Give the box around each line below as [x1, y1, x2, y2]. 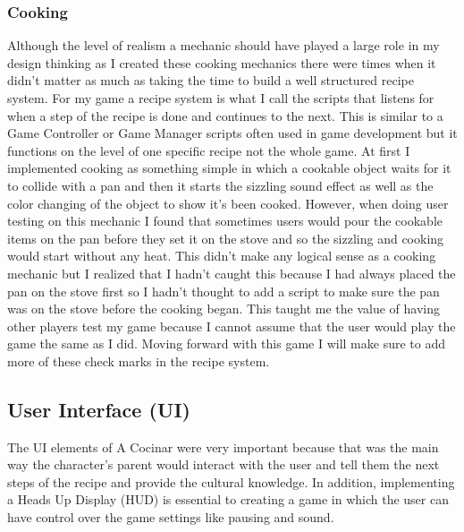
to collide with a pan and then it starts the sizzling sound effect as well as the [7, 176, 434, 194]
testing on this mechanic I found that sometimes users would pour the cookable [7, 211, 443, 230]
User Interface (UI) [7, 395, 190, 423]
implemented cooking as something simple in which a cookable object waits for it [7, 159, 451, 177]
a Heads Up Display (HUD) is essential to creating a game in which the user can [7, 490, 449, 509]
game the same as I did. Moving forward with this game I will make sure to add [7, 334, 445, 353]
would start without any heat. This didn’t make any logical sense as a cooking [7, 246, 436, 265]
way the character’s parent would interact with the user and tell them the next [7, 455, 440, 474]
